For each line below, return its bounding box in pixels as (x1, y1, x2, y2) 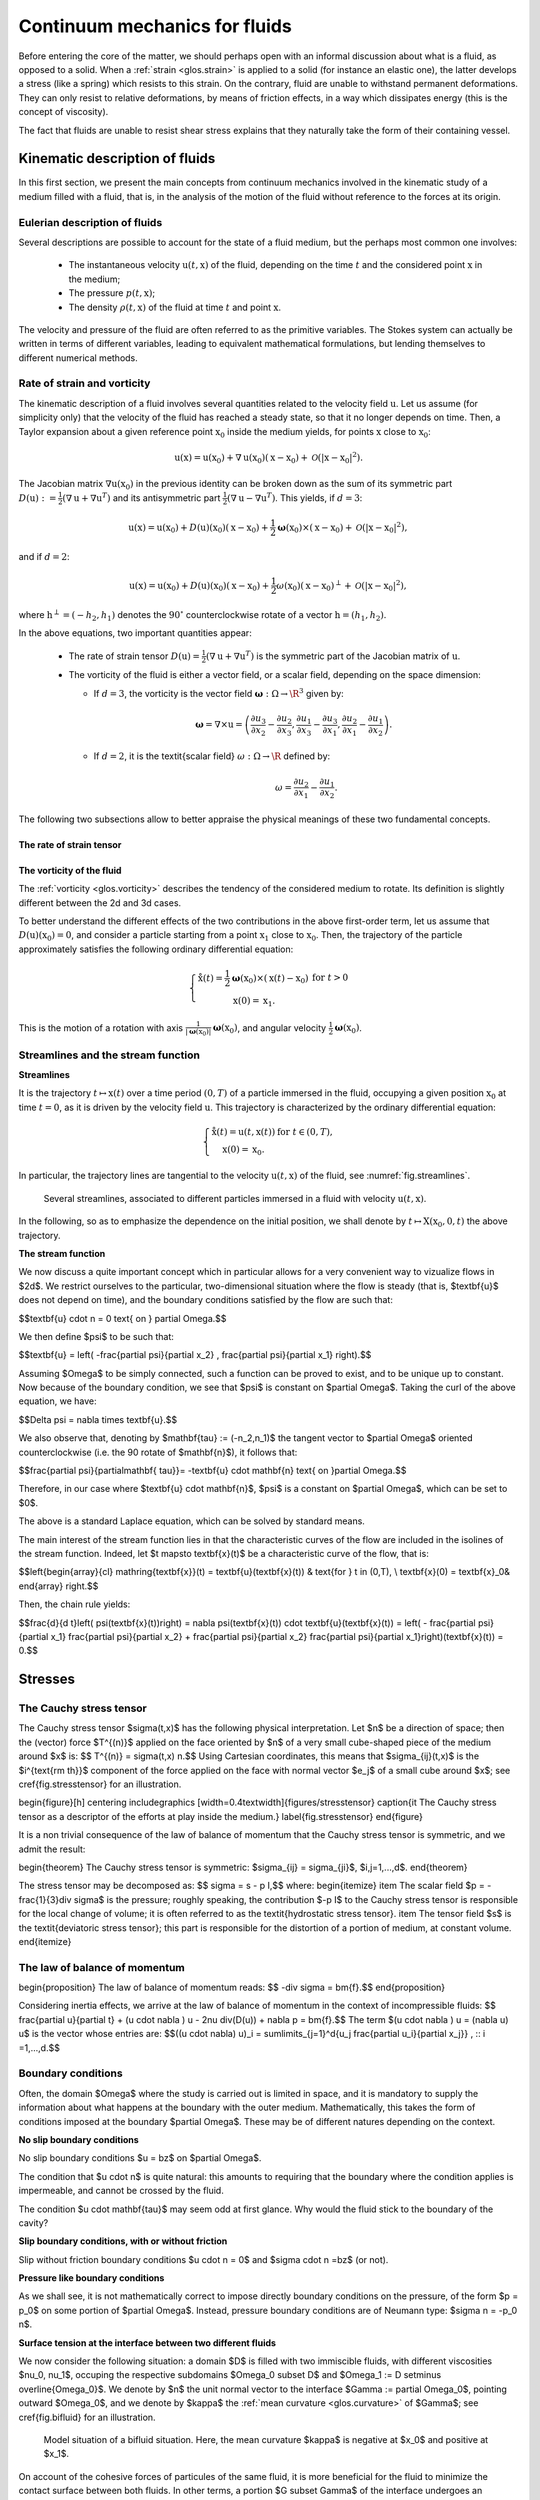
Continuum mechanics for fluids (18, 15, 292, 37)
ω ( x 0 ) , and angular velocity (212, 1021, 327, 1036)
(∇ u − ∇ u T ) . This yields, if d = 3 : (226, 491, 363, 504)
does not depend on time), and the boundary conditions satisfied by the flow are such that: (18, 1294, 394, 1306)
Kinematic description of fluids (18, 150, 216, 167)
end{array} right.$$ (18, 1580, 99, 1592)
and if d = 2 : (18, 551, 70, 563)
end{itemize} (18, 1935, 72, 1947)
